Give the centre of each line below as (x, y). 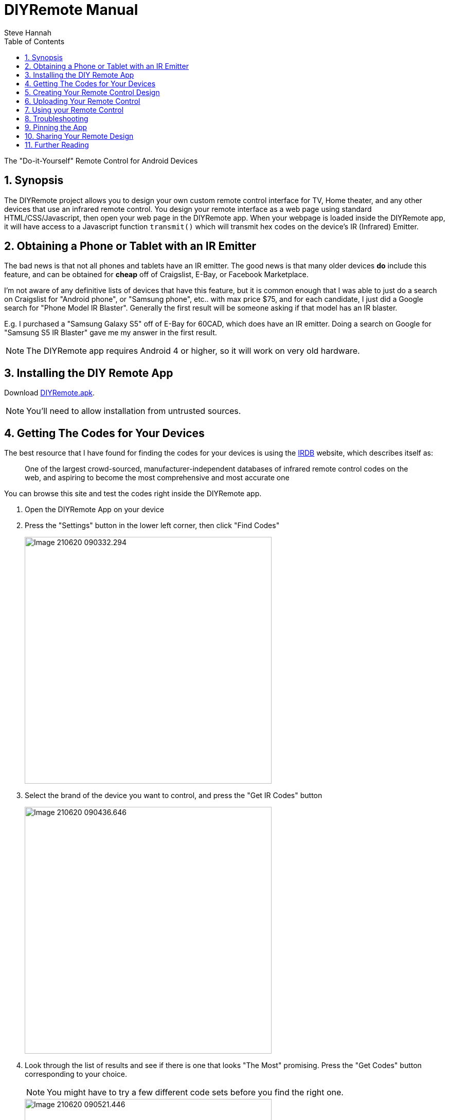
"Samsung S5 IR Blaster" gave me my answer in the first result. (111, 333)
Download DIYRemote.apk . (50, 393)
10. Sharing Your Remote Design (79, 136)
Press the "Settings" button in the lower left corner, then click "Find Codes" (152, 526)
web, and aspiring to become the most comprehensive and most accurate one (157, 478)
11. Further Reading (57, 144)
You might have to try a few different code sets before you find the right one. (195, 1092)
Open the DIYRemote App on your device (94, 510)
